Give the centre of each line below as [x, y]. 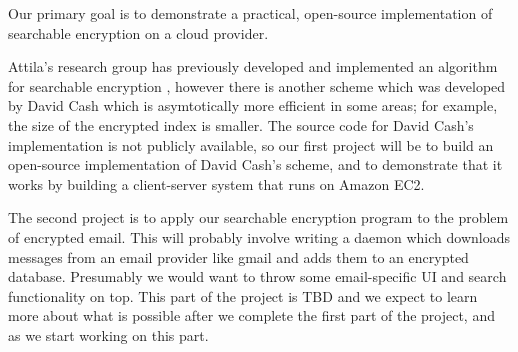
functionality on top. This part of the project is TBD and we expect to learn [243, 295]
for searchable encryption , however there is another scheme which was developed [257, 85]
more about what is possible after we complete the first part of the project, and [251, 315]
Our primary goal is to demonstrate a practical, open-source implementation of [250, 13]
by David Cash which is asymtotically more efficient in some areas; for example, [253, 105]
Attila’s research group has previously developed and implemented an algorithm [253, 66]
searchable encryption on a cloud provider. [138, 32]
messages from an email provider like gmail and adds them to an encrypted [238, 256]
